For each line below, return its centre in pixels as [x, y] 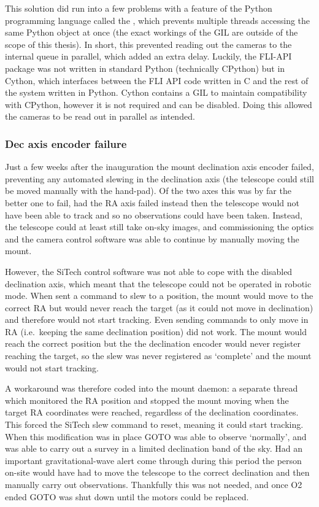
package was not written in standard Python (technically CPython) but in [145, 68]
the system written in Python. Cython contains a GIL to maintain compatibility [156, 92]
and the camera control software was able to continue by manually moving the [152, 238]
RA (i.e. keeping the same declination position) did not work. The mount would [156, 331]
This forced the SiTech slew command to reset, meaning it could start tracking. [154, 424]
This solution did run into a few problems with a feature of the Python [139, 8]
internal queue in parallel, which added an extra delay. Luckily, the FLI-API [148, 56]
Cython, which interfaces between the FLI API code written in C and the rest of [157, 80]
